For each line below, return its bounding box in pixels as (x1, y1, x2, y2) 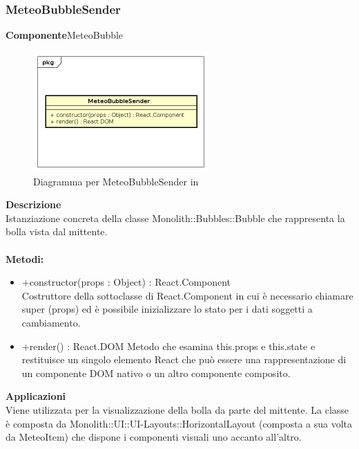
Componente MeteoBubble (6, 28, 124, 42)
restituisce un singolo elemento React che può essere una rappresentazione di (21, 352, 347, 367)
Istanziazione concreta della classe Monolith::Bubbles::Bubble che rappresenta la (6, 210, 345, 225)
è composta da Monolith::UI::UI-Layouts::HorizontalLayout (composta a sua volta (6, 416, 353, 430)
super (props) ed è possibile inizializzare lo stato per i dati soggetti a (21, 302, 313, 316)
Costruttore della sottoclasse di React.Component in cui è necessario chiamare (21, 288, 353, 302)
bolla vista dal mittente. (6, 224, 108, 239)
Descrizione (6, 197, 61, 212)
